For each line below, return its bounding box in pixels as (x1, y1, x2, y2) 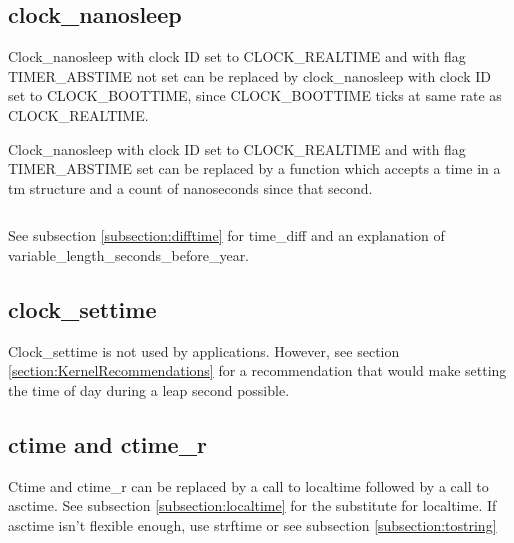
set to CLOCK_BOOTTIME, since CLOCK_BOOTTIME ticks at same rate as (8, 85, 502, 106)
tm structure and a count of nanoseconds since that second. (8, 177, 373, 198)
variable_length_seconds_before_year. (8, 244, 250, 265)
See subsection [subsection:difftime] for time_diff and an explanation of (8, 225, 445, 246)
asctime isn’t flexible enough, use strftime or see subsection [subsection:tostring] (8, 514, 497, 535)
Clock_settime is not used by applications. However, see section (8, 340, 400, 361)
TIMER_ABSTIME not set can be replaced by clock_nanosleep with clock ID (8, 65, 491, 86)
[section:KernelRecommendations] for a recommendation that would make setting (8, 360, 507, 381)
